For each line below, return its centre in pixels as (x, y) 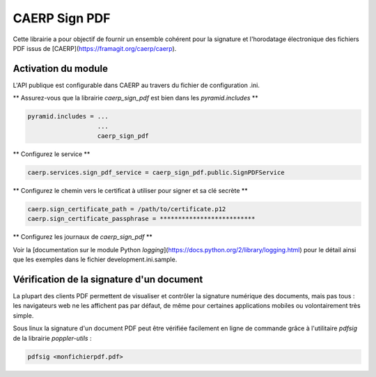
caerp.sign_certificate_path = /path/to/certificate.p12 (127, 209)
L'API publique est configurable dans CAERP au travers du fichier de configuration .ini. (136, 85)
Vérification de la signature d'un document (108, 279)
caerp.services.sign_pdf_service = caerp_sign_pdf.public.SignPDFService (156, 172)
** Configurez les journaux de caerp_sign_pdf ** (83, 237)
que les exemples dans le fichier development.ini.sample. (95, 260)
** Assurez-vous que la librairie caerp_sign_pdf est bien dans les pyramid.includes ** (136, 98)
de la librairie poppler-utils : (52, 338)
